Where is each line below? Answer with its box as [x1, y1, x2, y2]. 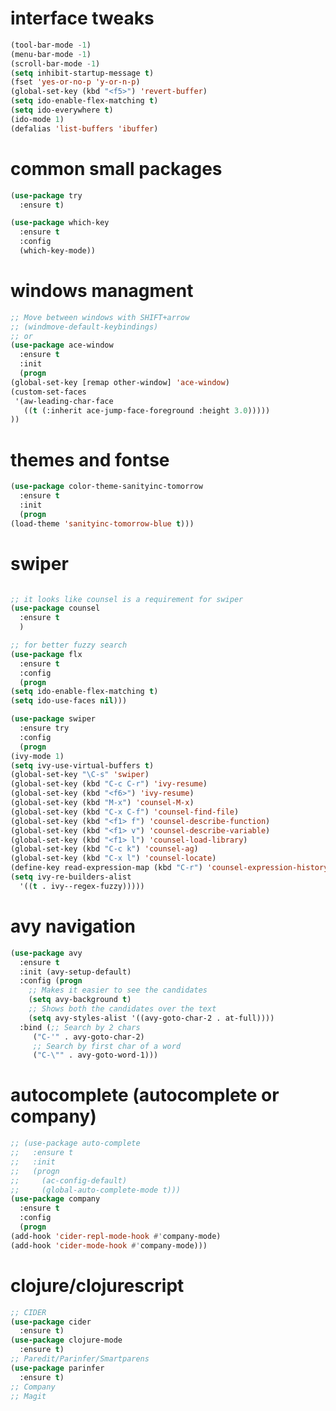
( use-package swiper [10, 714, 97, 724]
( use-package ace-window [10, 340, 114, 351]
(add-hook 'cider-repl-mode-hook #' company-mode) [10, 1231, 222, 1241]
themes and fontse [10, 448, 170, 471]
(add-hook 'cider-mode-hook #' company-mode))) [10, 1240, 208, 1251]
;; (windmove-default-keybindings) [10, 322, 159, 332]
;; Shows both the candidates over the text [28, 1004, 217, 1014]
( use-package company [10, 1194, 101, 1204]
